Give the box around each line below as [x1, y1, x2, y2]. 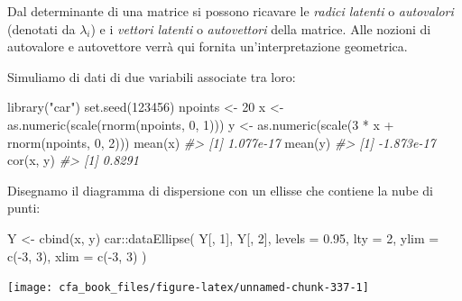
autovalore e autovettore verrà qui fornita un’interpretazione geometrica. [7, 37, 408, 56]
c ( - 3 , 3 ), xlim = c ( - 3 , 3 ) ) [7, 246, 147, 265]
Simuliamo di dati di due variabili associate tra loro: [7, 67, 296, 86]
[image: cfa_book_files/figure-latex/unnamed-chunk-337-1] [7, 281, 369, 295]
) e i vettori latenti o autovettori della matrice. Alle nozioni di [90, 19, 431, 38]
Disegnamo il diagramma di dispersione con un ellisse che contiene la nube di [7, 180, 433, 199]
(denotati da [7, 19, 76, 38]
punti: [7, 198, 41, 217]
